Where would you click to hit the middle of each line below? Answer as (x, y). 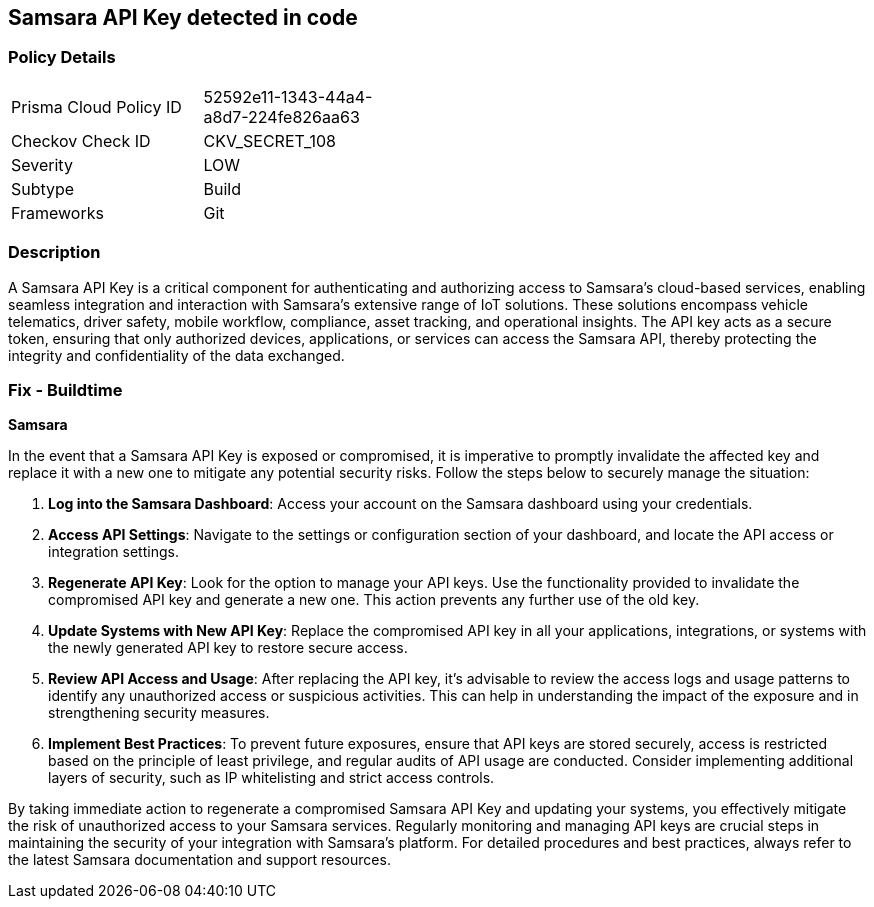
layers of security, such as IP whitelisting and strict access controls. (271, 778)
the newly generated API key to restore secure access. (228, 648)
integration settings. (113, 552)
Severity (42, 164)
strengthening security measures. (159, 713)
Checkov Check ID (81, 140)
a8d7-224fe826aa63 (281, 116)
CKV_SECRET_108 (269, 140)
